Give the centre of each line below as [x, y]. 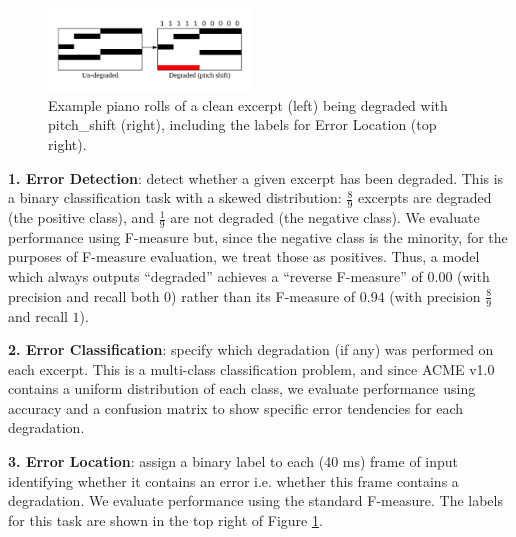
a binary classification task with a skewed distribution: [175, 197]
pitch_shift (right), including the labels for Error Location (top [242, 124]
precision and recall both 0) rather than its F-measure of [182, 295]
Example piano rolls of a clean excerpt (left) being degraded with [248, 104]
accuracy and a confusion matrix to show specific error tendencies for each [236, 407]
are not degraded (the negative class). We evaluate [325, 217]
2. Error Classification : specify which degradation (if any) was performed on [251, 349]
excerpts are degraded [424, 197]
